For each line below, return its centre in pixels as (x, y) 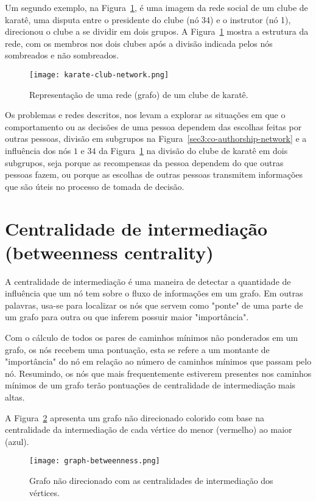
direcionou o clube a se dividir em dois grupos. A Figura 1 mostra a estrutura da (157, 31)
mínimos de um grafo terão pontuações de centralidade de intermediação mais (150, 385)
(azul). (17, 441)
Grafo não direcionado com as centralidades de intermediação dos (151, 481)
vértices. (44, 492)
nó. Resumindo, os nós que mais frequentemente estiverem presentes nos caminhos (158, 373)
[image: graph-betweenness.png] (95, 461)
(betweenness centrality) (109, 252)
